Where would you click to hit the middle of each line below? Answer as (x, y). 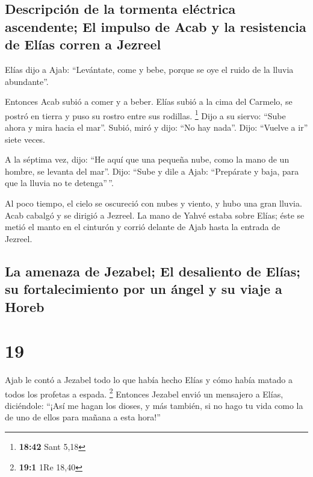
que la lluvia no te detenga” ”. (59, 183)
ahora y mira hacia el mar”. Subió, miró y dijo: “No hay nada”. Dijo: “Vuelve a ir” (156, 127)
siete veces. (25, 139)
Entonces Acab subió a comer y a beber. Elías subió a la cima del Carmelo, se (149, 101)
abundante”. (27, 81)
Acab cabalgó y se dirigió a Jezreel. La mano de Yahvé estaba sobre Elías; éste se (155, 215)
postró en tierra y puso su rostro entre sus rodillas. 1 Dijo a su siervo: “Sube (145, 114)
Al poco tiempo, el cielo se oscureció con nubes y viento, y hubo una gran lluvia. (153, 203)
